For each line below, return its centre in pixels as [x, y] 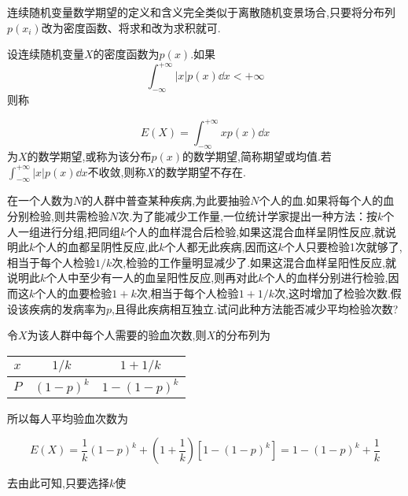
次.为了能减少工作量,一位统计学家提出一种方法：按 [248, 215]
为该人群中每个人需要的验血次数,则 [117, 335]
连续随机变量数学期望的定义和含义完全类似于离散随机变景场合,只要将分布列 [201, 12]
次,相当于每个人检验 [187, 292]
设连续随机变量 [46, 54]
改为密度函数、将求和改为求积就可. [131, 27]
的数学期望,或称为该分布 [89, 155]
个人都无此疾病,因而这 [221, 247]
